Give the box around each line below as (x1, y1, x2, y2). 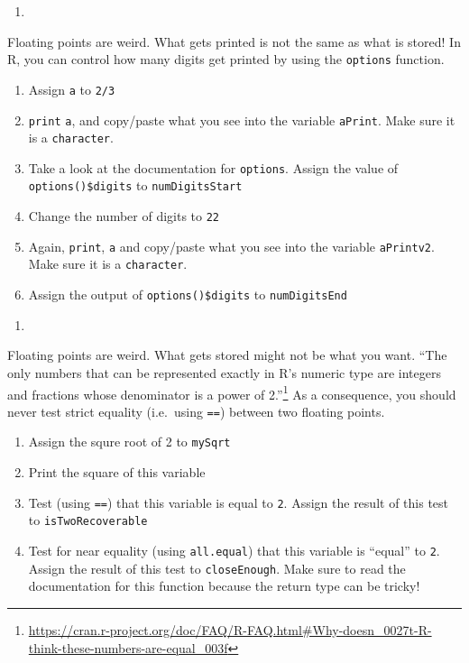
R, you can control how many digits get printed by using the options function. (7, 50, 445, 69)
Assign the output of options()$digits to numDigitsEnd (28, 285, 347, 304)
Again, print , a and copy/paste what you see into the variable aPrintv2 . (28, 236, 435, 255)
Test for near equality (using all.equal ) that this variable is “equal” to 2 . (28, 541, 440, 559)
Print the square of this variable (28, 463, 206, 482)
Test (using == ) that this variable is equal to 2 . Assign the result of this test (28, 493, 448, 511)
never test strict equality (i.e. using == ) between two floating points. (7, 401, 385, 420)
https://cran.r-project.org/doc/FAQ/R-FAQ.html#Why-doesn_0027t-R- (28, 620, 432, 639)
